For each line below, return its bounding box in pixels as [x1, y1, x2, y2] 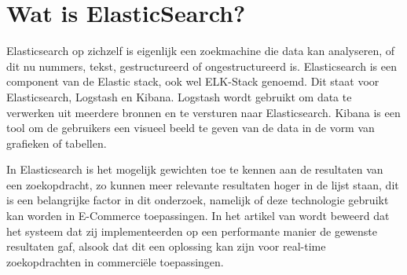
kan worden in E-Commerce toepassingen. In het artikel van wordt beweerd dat [6, 207, 390, 224]
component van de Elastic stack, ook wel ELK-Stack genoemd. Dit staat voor [6, 73, 379, 90]
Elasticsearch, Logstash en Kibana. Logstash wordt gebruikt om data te [6, 88, 352, 104]
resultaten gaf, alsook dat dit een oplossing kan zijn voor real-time [6, 238, 326, 255]
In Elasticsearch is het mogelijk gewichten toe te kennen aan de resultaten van [6, 161, 383, 178]
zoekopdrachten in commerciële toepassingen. [6, 253, 224, 269]
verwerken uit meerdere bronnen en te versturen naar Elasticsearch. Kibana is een [6, 104, 401, 120]
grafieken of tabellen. [6, 134, 107, 151]
